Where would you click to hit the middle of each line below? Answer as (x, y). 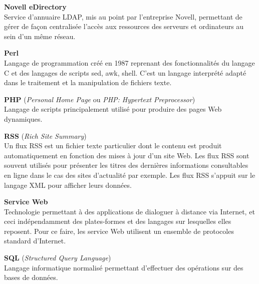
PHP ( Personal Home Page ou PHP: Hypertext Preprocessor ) (100, 99)
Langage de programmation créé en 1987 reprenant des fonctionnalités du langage (129, 62)
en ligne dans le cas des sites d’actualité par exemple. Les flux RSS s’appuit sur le (130, 175)
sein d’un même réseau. (40, 36)
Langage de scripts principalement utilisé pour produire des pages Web (113, 109)
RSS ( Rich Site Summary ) (45, 135)
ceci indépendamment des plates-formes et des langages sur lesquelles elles (118, 221)
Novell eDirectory (35, 7)
